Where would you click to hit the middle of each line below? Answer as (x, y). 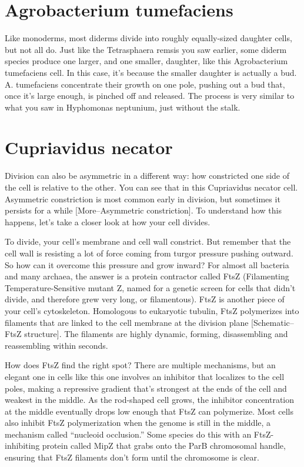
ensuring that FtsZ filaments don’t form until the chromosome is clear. (132, 457)
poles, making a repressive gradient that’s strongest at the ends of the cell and (146, 388)
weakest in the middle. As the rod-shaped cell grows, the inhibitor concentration (150, 400)
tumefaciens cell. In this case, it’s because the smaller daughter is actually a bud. (151, 72)
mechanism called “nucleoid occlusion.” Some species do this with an (128, 434)
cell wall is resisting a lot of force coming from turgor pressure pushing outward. (149, 253)
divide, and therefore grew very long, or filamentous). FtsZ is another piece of (145, 299)
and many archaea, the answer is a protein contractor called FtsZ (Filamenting (147, 276)
